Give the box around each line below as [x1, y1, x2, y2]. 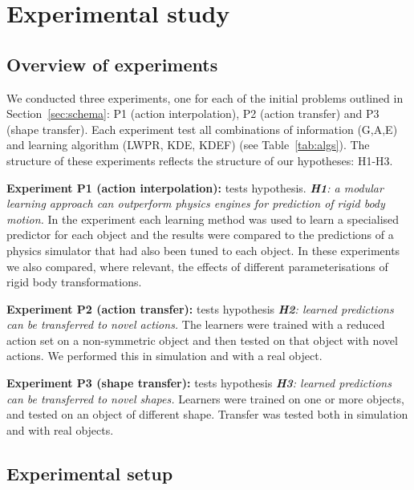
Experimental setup [6, 460, 173, 485]
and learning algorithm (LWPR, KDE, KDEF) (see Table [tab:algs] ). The [6, 136, 370, 153]
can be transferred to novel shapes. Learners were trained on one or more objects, [6, 390, 404, 407]
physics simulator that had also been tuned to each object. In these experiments [6, 241, 400, 258]
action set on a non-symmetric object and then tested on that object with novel [6, 331, 398, 348]
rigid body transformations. [6, 273, 142, 290]
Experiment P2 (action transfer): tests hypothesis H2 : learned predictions [6, 300, 394, 317]
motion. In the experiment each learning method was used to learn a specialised [6, 210, 400, 227]
